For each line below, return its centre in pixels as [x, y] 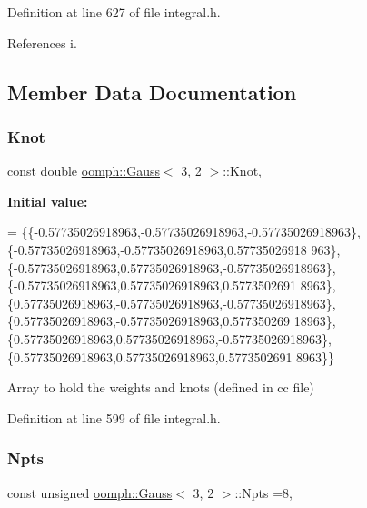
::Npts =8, [263, 492]
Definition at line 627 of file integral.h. [114, 12]
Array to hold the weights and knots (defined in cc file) [161, 387]
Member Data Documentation [152, 91]
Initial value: [48, 201]
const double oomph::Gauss [84, 171]
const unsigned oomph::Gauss [90, 492]
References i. [42, 42]
